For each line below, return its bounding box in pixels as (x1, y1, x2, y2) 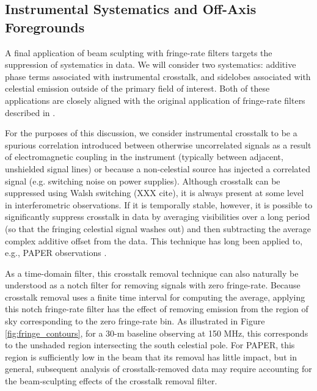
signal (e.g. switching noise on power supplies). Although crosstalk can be (5, 174, 280, 187)
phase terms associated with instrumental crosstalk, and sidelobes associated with (5, 70, 311, 82)
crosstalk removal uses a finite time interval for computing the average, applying (5, 290, 305, 303)
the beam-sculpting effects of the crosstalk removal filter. (5, 375, 217, 387)
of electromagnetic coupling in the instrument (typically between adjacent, (5, 150, 283, 163)
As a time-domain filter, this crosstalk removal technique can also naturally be (5, 266, 299, 279)
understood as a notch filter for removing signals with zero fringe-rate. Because (5, 279, 301, 291)
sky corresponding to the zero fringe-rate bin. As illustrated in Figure (5, 315, 265, 327)
